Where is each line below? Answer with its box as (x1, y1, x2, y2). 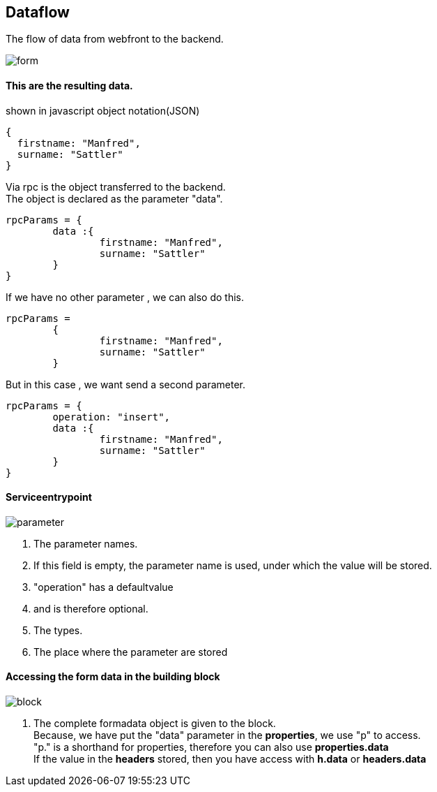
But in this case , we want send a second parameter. (6, 378, 246, 390)
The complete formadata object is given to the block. (33, 717, 276, 730)
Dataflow (6, 3, 70, 21)
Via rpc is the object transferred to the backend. (6, 180, 226, 193)
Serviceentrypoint (6, 491, 92, 504)
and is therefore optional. (33, 602, 148, 615)
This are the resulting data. (6, 80, 133, 92)
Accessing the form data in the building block (6, 670, 220, 683)
